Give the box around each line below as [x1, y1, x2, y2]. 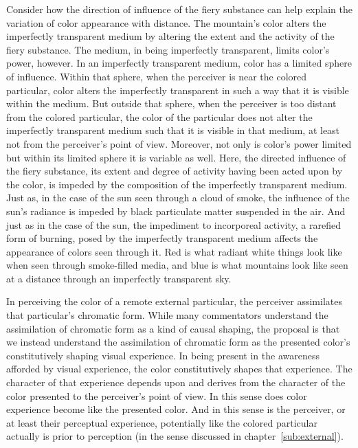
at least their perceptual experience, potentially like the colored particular [6, 415, 317, 429]
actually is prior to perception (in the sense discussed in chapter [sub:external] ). [6, 429, 344, 443]
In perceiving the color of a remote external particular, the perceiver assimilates [6, 294, 342, 309]
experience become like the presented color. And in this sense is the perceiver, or [6, 402, 346, 416]
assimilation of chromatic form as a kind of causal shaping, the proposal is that [6, 321, 340, 335]
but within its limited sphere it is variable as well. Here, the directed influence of [6, 150, 346, 164]
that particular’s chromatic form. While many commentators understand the [6, 308, 328, 322]
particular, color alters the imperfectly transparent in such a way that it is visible [6, 82, 349, 97]
